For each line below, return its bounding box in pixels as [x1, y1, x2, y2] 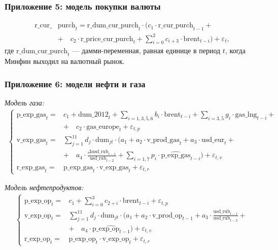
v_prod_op [152, 211, 183, 219]
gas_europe [86, 123, 119, 130]
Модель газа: [5, 97, 45, 108]
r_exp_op [24, 235, 50, 243]
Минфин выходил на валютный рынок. [5, 56, 125, 66]
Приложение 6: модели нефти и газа [5, 77, 146, 90]
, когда [225, 45, 246, 56]
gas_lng [235, 111, 257, 118]
